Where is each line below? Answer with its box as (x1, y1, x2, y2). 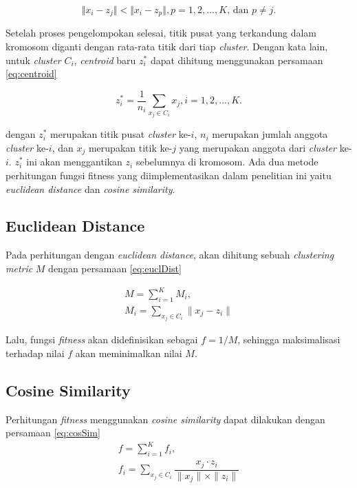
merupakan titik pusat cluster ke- (50, 127, 191, 141)
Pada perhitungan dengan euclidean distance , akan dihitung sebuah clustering (6, 247, 334, 262)
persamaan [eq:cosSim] (6, 425, 100, 440)
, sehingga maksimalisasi (237, 332, 340, 347)
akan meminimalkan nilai (75, 345, 182, 360)
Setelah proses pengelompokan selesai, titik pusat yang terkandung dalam (6, 26, 316, 40)
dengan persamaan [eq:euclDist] (48, 261, 182, 275)
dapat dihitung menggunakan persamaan (150, 52, 323, 67)
